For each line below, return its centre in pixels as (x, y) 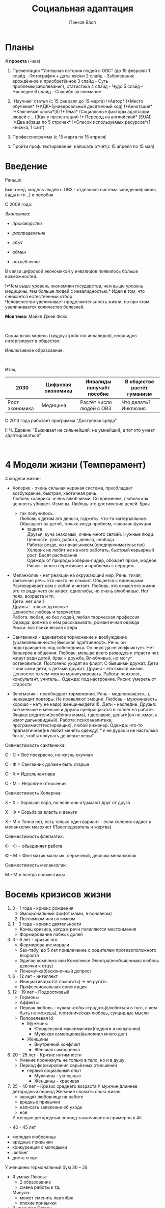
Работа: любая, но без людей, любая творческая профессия (76, 617)
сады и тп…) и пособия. (30, 195)
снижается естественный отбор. (39, 296)
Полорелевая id (36, 1018)
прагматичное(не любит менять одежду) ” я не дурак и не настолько (85, 730)
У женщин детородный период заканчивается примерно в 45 (77, 1117)
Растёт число (96, 402)
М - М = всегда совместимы (35, 874)
